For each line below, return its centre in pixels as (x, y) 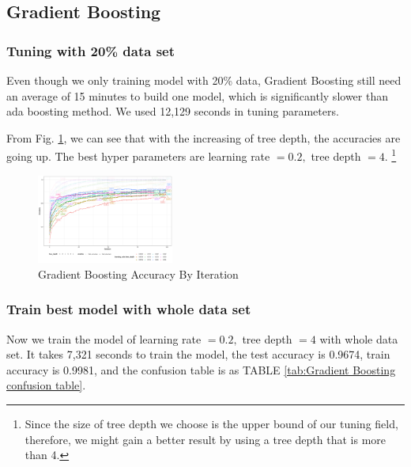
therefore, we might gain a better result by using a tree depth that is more (205, 439)
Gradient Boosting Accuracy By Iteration (138, 273)
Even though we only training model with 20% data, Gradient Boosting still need (204, 80)
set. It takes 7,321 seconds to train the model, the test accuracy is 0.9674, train (198, 354)
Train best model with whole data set (129, 309)
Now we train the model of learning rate (104, 338)
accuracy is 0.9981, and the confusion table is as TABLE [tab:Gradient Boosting (201, 369)
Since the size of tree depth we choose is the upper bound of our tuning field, (211, 424)
